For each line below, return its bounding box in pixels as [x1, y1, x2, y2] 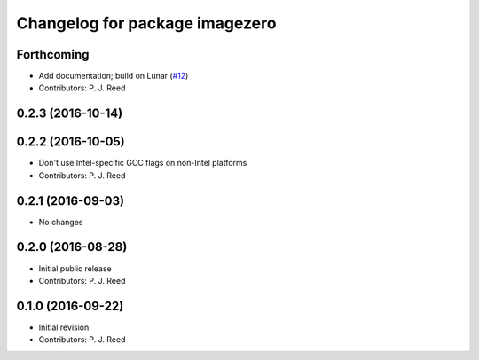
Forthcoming [16, 47, 90, 62]
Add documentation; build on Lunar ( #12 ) [38, 71, 189, 82]
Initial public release [38, 262, 113, 274]
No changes [38, 216, 83, 227]
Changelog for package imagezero [16, 13, 277, 33]
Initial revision [38, 322, 90, 333]
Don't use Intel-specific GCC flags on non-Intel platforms [38, 158, 247, 168]
